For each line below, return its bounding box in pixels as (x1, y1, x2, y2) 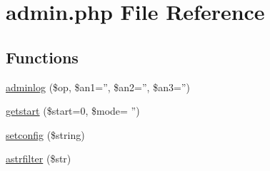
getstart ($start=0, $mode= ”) (6, 103, 140, 118)
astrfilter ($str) (6, 151, 71, 166)
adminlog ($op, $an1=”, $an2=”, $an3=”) (6, 79, 190, 94)
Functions (6, 46, 79, 68)
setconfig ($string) (6, 127, 85, 142)
